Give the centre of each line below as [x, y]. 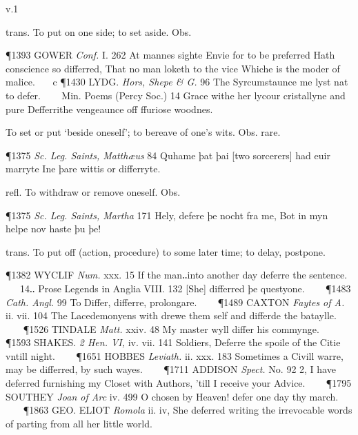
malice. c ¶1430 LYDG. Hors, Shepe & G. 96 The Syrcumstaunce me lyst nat [177, 82]
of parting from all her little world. [79, 423]
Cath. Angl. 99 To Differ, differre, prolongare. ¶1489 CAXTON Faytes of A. [175, 302]
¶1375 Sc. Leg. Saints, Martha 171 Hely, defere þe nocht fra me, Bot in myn [167, 215]
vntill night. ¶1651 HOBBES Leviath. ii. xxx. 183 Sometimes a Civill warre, [175, 355]
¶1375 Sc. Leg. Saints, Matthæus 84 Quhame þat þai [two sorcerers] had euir [168, 155]
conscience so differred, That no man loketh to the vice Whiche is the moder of [173, 68]
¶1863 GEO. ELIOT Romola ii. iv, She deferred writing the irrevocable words [188, 410]
